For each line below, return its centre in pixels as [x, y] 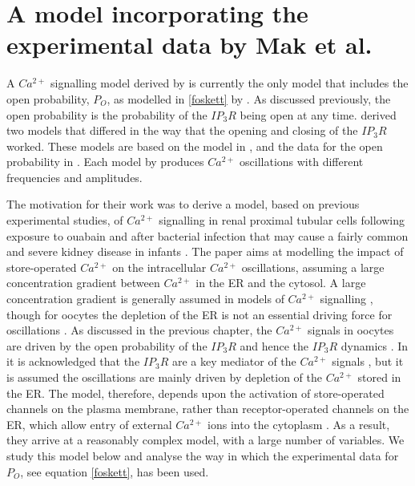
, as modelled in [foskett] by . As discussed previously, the [249, 98]
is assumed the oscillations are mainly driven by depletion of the [165, 377]
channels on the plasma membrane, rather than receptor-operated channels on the [208, 409]
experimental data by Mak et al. [189, 45]
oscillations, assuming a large [313, 267]
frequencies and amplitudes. [75, 177]
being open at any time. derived [318, 114]
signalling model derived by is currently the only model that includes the [230, 83]
